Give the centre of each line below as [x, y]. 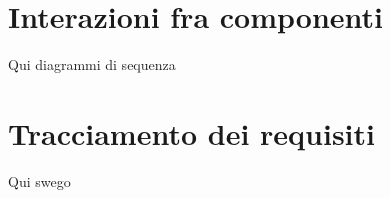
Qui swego [39, 180]
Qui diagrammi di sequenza [92, 64]
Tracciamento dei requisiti [191, 132]
